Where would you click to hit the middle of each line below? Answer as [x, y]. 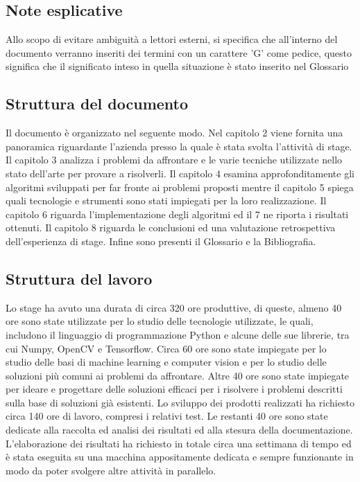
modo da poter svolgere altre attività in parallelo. [111, 470]
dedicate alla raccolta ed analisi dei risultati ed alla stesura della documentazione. [179, 430]
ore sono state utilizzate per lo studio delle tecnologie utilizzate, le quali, [160, 321]
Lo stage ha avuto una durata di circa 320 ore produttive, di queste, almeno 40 [174, 307]
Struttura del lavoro [79, 278]
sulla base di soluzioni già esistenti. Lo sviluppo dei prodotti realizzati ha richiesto [180, 402]
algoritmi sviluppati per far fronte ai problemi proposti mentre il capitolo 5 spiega [180, 187]
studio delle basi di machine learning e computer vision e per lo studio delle [166, 362]
